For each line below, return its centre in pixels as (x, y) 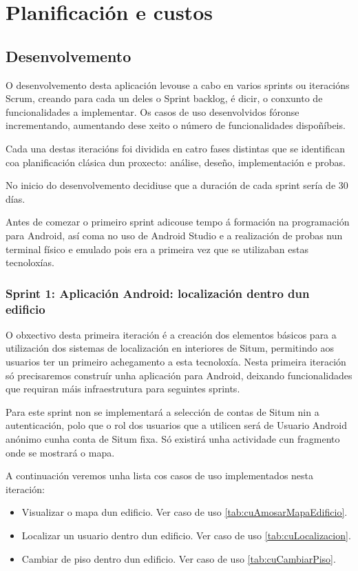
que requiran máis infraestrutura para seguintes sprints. (123, 389)
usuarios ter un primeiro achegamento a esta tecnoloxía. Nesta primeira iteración (176, 362)
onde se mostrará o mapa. (60, 452)
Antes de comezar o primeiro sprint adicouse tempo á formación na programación (178, 222)
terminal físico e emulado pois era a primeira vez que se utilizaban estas (157, 249)
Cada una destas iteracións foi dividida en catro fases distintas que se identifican (176, 148)
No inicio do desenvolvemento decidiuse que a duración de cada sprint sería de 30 (177, 185)
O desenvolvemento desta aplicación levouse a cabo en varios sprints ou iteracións (178, 84)
